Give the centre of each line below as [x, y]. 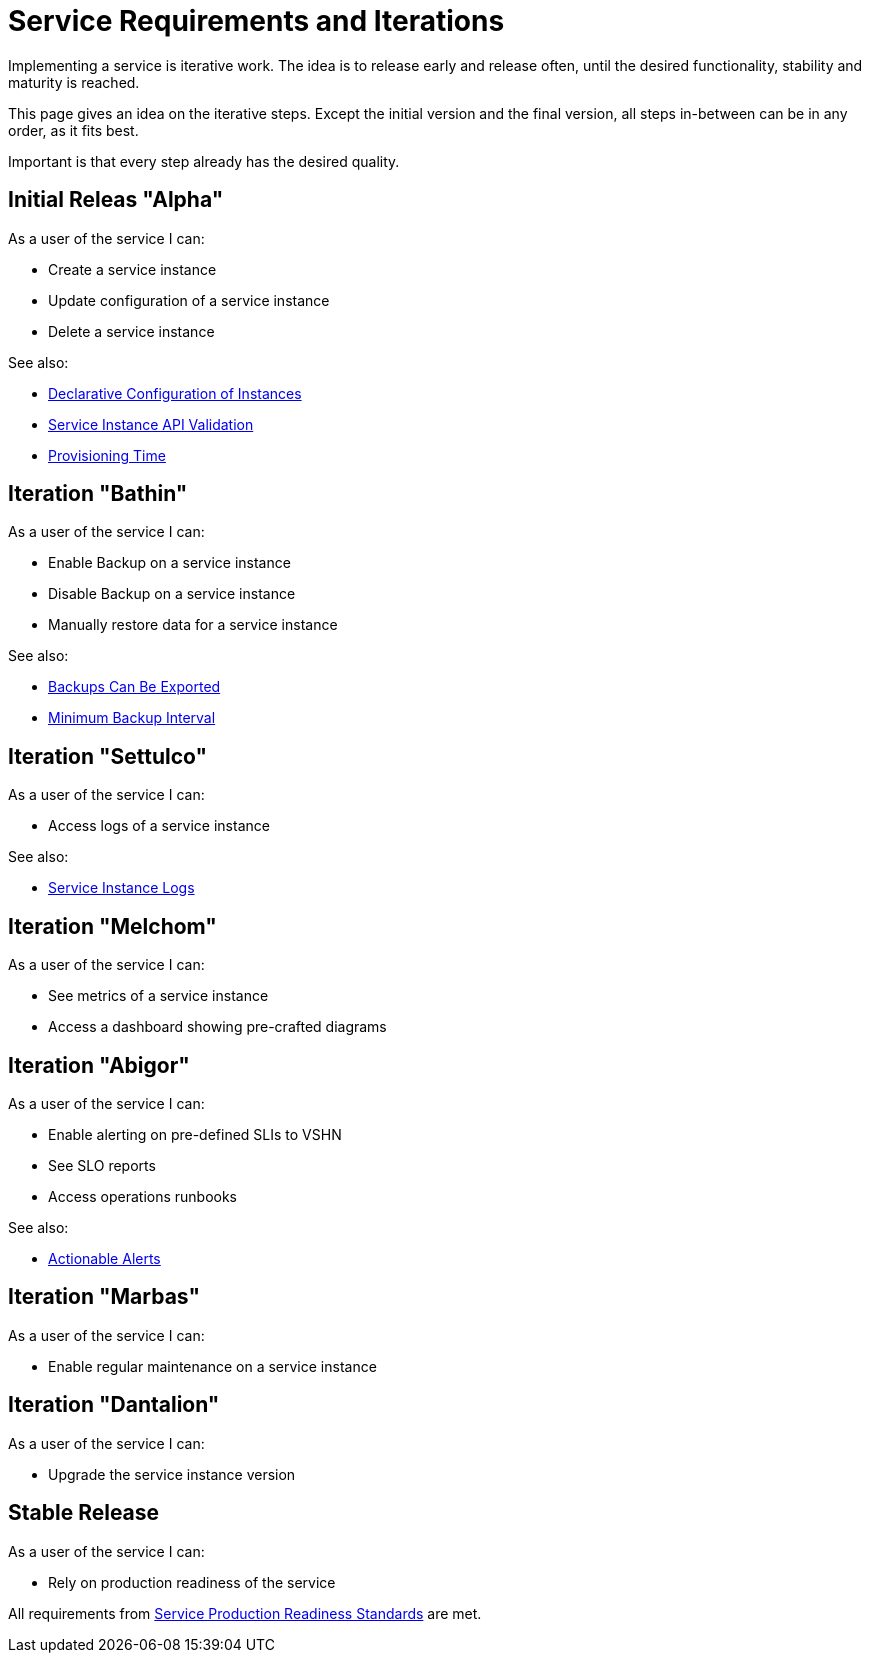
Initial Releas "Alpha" [116, 200]
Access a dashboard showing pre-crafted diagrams [217, 1027]
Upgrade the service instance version [172, 1474]
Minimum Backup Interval [132, 718]
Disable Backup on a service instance [172, 594]
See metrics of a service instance [158, 996]
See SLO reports [102, 1165]
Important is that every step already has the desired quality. [204, 161]
